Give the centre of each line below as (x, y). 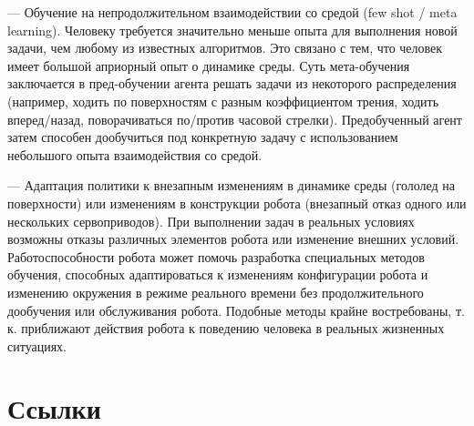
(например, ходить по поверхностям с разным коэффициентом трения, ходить (223, 101)
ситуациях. (37, 345)
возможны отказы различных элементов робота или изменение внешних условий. (233, 239)
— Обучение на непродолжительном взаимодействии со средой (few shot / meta (232, 12)
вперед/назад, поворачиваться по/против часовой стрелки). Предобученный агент (235, 119)
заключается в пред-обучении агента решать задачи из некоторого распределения (232, 83)
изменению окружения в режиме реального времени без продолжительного (216, 292)
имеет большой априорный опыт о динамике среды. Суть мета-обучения (209, 65)
